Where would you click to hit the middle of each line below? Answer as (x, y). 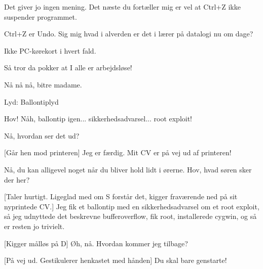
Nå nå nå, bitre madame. (43, 84)
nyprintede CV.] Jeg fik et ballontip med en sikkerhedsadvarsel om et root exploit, (132, 206)
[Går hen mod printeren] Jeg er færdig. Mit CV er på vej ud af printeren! (118, 152)
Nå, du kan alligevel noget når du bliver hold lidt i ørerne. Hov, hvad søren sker (128, 169)
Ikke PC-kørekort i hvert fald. (50, 50)
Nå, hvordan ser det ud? (42, 135)
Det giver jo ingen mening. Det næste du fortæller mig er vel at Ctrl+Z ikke (122, 7)
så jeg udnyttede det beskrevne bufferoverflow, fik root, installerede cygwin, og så (130, 216)
